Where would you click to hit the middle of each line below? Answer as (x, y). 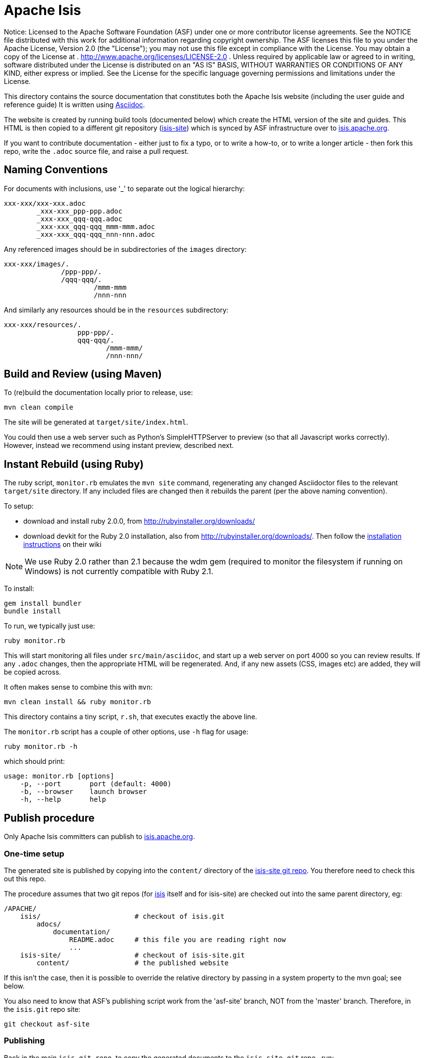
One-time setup (34, 853)
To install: (19, 589)
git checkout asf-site (47, 1024)
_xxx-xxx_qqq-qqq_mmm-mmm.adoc (96, 226)
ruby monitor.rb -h (41, 747)
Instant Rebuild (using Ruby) (74, 464)
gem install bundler (43, 603)
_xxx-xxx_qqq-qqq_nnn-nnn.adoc (96, 234)
